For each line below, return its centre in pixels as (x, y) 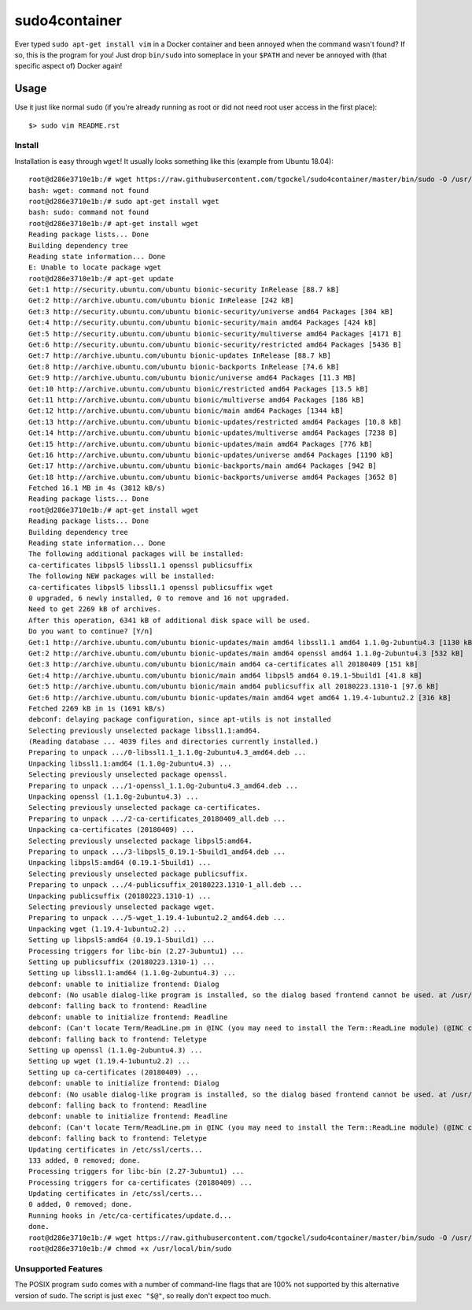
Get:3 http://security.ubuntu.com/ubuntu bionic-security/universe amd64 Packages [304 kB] (211, 312)
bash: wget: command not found (89, 190)
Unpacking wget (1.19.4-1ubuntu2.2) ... (107, 929)
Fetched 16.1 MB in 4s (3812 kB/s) (97, 488)
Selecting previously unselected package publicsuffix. (138, 874)
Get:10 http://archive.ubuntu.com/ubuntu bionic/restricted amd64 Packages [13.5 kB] (199, 389)
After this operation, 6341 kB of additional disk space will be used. (170, 620)
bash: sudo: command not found (89, 212)
